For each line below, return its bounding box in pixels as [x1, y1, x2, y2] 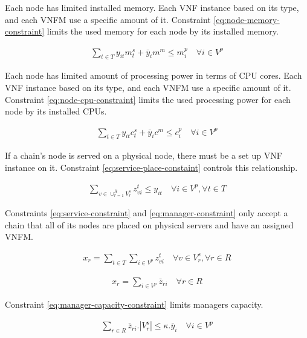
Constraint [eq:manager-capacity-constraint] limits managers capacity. [5, 298, 263, 311]
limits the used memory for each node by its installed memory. [47, 25, 279, 38]
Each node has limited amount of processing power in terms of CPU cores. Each [5, 69, 302, 82]
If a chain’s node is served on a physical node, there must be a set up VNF [5, 149, 282, 162]
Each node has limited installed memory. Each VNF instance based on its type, [5, 1, 299, 13]
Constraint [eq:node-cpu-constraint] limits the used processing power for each [5, 93, 291, 105]
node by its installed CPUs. [5, 105, 107, 118]
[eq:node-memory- [213, 13, 280, 25]
